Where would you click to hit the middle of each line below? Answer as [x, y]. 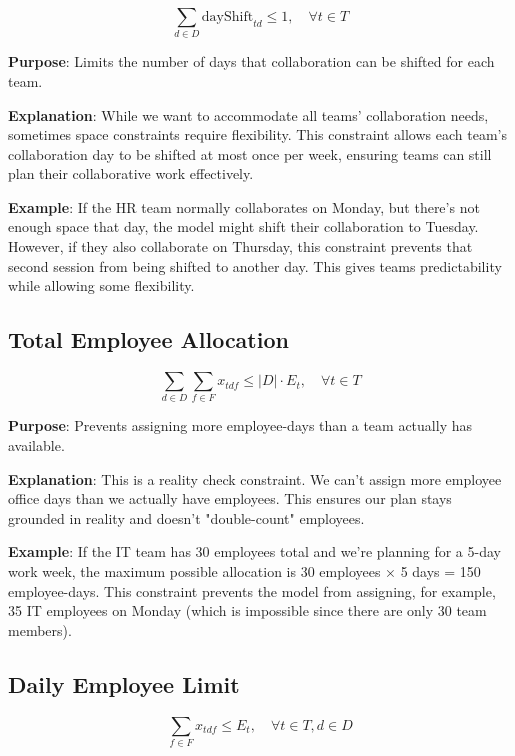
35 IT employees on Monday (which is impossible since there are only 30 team [247, 610]
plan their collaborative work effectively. [131, 173]
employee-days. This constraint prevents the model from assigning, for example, [252, 590]
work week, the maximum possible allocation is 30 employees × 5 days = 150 [244, 570]
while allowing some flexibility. [101, 285]
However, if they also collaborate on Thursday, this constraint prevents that [240, 246]
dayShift [227, 17]
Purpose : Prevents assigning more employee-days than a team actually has [240, 425]
